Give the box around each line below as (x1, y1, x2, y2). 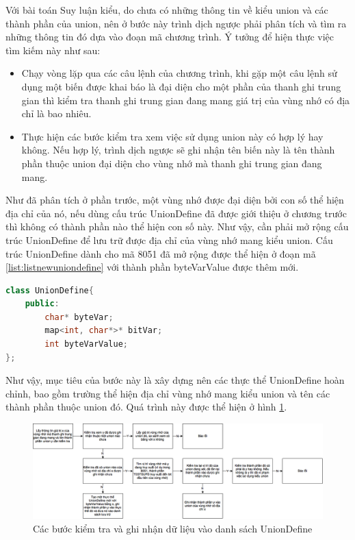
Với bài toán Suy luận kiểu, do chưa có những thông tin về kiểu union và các (5, 3, 328, 16)
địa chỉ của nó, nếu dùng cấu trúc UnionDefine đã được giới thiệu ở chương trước (5, 206, 347, 220)
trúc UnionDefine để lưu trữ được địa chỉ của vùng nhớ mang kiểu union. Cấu (5, 232, 333, 247)
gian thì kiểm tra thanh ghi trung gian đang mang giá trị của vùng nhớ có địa (21, 93, 350, 107)
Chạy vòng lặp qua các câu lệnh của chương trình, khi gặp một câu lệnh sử (21, 66, 337, 80)
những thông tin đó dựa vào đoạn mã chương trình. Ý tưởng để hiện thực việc (5, 29, 334, 44)
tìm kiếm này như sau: (5, 42, 101, 57)
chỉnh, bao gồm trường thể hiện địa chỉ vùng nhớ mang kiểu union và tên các (5, 386, 330, 400)
